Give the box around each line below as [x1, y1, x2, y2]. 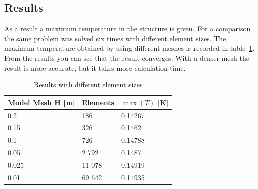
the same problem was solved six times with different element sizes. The [4, 33, 226, 43]
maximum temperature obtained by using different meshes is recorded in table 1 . [4, 43, 255, 53]
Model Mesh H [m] [8, 97, 75, 107]
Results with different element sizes [33, 79, 143, 90]
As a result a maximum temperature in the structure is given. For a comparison [4, 23, 251, 34]
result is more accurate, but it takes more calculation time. [4, 62, 186, 73]
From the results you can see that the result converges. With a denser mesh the [4, 52, 249, 63]
